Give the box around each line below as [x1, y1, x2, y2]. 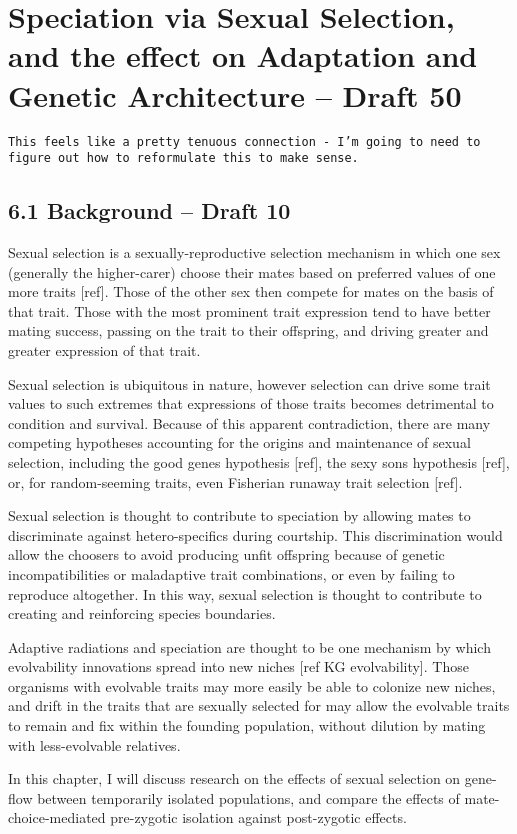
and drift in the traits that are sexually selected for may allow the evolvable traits [8, 695, 510, 716]
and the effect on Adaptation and [8, 35, 478, 76]
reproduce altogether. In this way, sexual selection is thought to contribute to [8, 583, 482, 604]
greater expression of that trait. [8, 339, 201, 360]
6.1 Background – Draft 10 [8, 195, 291, 226]
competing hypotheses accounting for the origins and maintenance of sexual [8, 432, 471, 453]
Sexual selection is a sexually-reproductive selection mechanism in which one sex [8, 242, 501, 263]
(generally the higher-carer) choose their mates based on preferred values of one [8, 261, 496, 282]
